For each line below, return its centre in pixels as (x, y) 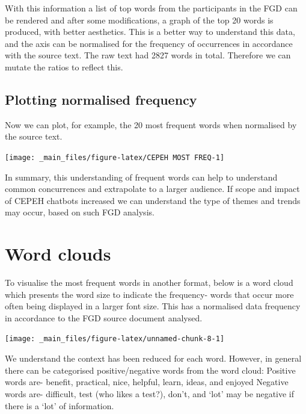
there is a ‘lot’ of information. (60, 405)
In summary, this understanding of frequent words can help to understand (141, 177)
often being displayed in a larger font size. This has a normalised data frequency (153, 306)
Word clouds (58, 254)
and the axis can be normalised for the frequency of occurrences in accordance (149, 43)
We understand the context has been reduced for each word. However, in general (153, 358)
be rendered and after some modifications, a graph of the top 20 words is (139, 20)
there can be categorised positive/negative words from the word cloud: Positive (150, 370)
